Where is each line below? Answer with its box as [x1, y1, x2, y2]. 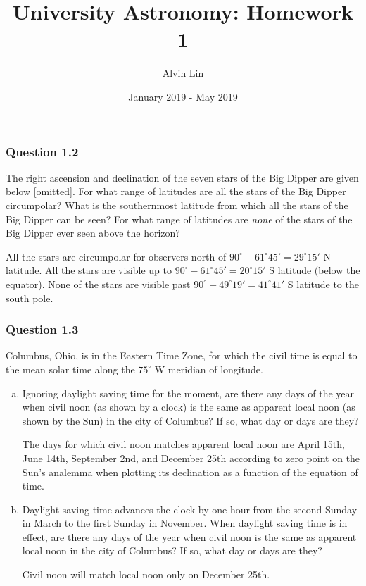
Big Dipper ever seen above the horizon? [6, 225, 180, 240]
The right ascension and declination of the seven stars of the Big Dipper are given [6, 170, 359, 185]
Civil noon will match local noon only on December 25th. [22, 567, 270, 582]
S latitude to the [287, 276, 359, 291]
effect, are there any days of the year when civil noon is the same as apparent [22, 529, 357, 544]
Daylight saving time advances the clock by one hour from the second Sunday [22, 501, 358, 516]
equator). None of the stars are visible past [6, 276, 191, 291]
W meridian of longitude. [154, 361, 263, 376]
